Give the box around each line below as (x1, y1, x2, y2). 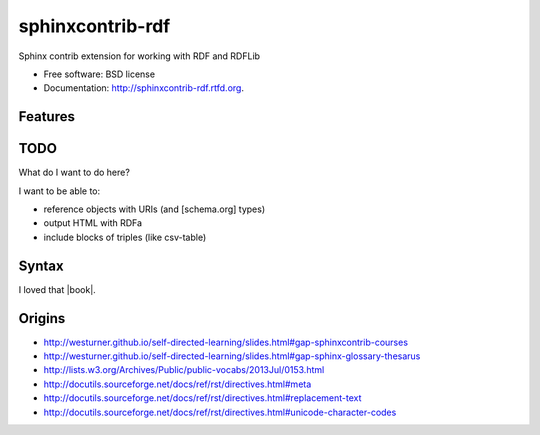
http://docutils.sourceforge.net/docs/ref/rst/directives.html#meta (43, 378, 312, 390)
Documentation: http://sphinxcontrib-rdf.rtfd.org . (43, 82, 245, 94)
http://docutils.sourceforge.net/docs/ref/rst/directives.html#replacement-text (43, 392, 362, 404)
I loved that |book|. (18, 283, 97, 295)
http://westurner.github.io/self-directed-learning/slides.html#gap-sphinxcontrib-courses (43, 336, 409, 348)
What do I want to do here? (18, 166, 130, 179)
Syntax (18, 257, 64, 274)
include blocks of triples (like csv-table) (43, 231, 207, 243)
